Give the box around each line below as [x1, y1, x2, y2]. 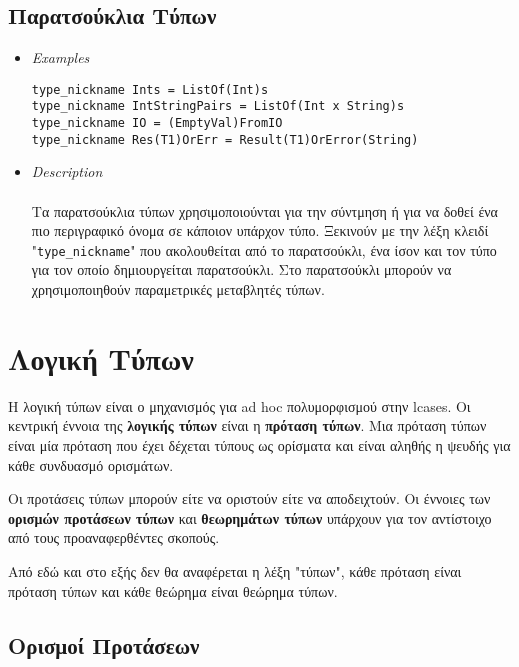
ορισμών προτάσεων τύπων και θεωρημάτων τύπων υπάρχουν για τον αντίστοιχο [8, 507, 492, 528]
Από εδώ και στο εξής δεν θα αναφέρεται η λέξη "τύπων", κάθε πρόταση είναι [8, 560, 462, 581]
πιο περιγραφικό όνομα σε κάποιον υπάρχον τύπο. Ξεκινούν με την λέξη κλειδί [31, 220, 489, 241]
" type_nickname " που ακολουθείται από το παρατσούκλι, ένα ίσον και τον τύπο [31, 239, 497, 260]
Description [31, 161, 103, 182]
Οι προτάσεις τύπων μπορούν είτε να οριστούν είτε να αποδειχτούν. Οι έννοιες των [8, 488, 491, 509]
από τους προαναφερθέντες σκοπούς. [8, 527, 220, 548]
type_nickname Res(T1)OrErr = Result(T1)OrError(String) [31, 132, 419, 147]
